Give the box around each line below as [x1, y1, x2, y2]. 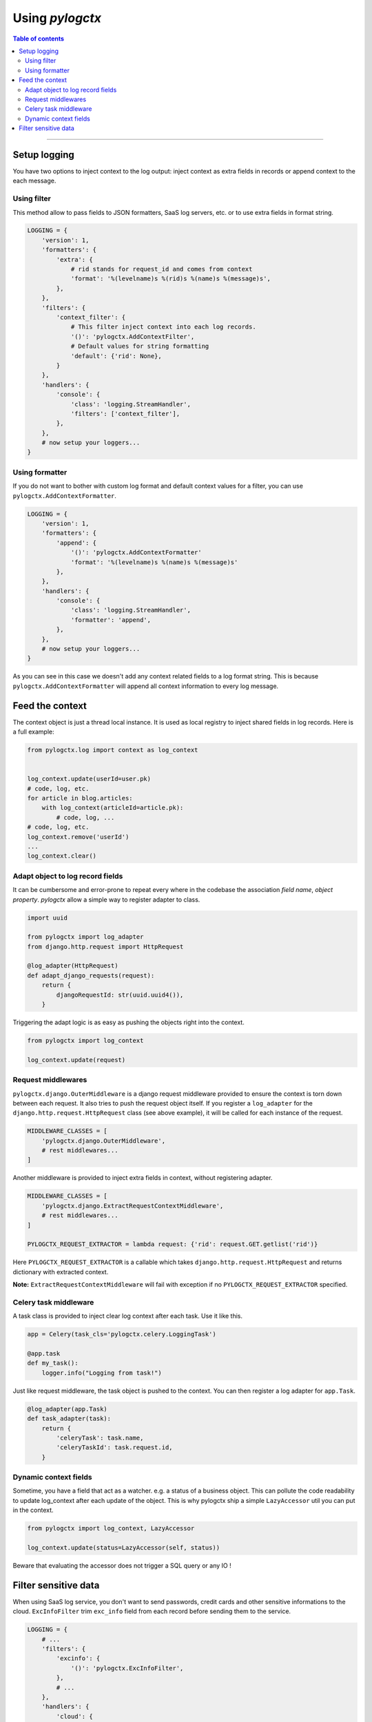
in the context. [12, 1506, 54, 1515]
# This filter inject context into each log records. [70, 323, 256, 331]
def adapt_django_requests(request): [27, 971, 155, 979]
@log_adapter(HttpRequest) [27, 962, 118, 970]
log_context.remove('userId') [27, 833, 130, 840]
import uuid [27, 913, 68, 922]
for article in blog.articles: [27, 794, 134, 802]
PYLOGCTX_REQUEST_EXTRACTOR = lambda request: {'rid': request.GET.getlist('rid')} [27, 1241, 318, 1248]
